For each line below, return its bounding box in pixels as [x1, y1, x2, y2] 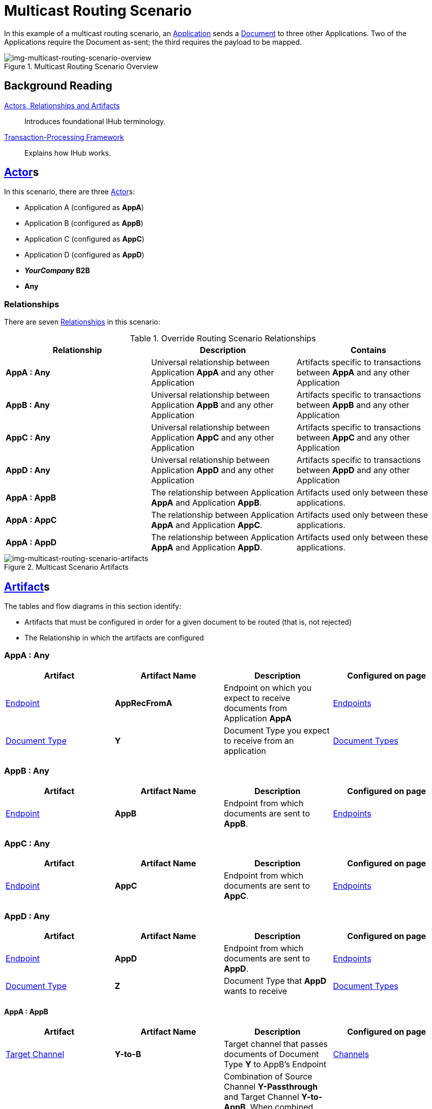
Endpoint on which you [224, 682, 312, 693]
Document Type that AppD [224, 976, 327, 986]
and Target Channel [224, 1092, 299, 1102]
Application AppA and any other [151, 367, 274, 378]
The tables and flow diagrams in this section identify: [4, 602, 182, 611]
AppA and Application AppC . [151, 520, 263, 531]
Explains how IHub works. [24, 148, 111, 157]
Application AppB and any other [151, 400, 274, 411]
